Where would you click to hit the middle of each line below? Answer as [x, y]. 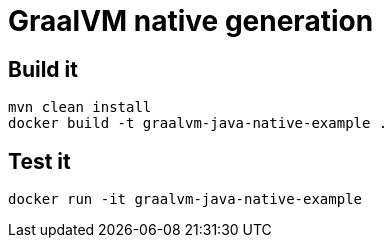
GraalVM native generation [191, 21]
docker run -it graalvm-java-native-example [185, 199]
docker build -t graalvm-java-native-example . [198, 123]
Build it [43, 69]
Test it [39, 161]
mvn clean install [80, 107]
